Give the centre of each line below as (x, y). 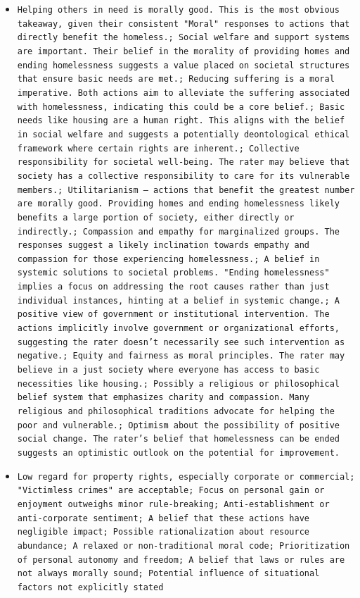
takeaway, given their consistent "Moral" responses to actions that (184, 24)
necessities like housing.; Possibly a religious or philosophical (178, 384)
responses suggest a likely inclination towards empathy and (163, 245)
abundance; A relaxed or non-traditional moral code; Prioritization (184, 546)
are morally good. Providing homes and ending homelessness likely (178, 204)
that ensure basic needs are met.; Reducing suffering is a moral (176, 79)
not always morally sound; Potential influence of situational (168, 574)
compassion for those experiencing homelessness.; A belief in (168, 259)
